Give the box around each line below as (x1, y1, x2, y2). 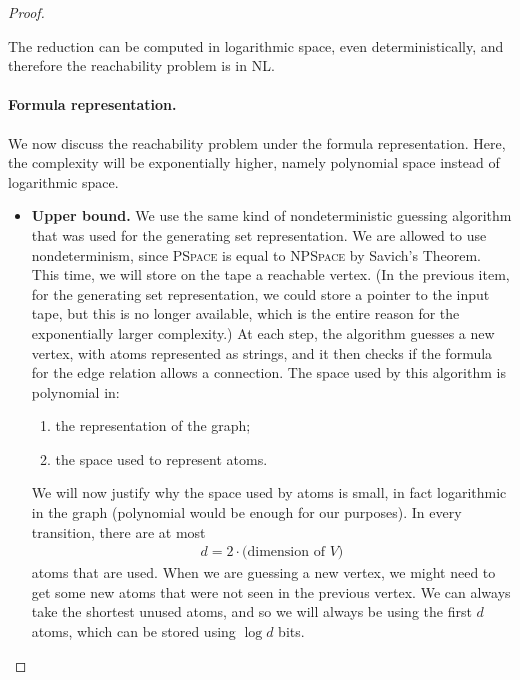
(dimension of (242, 545, 325, 560)
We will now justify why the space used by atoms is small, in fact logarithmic (31, 482, 507, 503)
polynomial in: (31, 381, 120, 402)
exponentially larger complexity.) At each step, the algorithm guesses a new (31, 322, 495, 343)
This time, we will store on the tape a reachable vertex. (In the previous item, (31, 264, 510, 285)
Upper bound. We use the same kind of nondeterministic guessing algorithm (31, 205, 512, 226)
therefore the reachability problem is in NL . (8, 55, 275, 76)
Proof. (8, 2, 45, 22)
